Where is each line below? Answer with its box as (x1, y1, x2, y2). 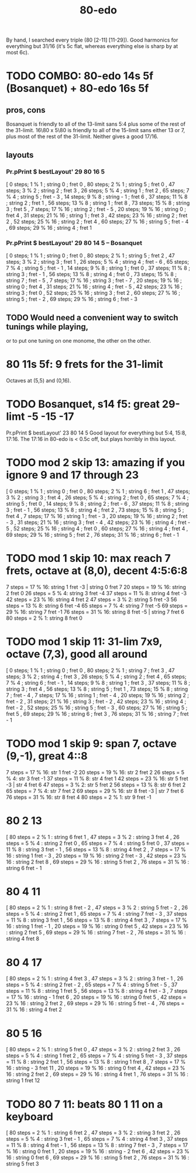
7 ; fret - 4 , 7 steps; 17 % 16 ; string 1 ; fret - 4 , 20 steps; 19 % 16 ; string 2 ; (6, 691, 189, 699)
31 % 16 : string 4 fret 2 (6, 1006, 63, 1013)
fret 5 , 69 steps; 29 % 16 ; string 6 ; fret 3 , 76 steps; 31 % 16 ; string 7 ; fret (6, 710, 189, 717)
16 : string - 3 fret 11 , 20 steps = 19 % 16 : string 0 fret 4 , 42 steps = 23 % (6, 1065, 185, 1072)
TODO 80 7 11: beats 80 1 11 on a (6, 1098, 163, 1111)
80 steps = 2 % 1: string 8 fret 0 (6, 615, 83, 622)
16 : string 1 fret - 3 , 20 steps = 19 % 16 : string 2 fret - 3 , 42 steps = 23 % (6, 852, 187, 859)
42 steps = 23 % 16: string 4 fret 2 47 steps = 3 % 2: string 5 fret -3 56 (6, 596, 177, 603)
